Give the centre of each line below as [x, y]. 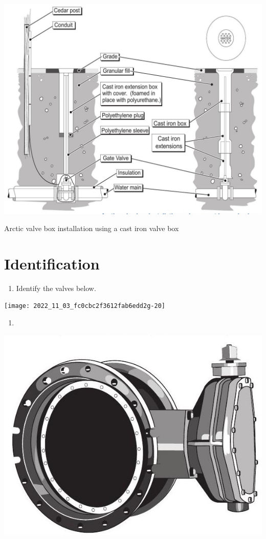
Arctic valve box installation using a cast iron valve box [92, 228]
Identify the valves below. [56, 288]
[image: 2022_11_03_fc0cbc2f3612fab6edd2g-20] [85, 306]
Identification [52, 263]
